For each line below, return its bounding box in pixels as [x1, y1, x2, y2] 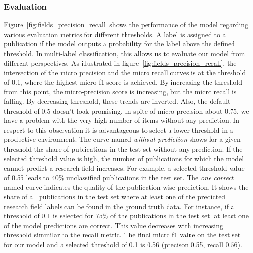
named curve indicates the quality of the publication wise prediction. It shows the [4, 182, 249, 192]
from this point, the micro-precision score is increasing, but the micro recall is [4, 86, 237, 97]
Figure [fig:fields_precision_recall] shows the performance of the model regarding [4, 19, 249, 30]
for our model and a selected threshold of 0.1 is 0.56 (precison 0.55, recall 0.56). [4, 239, 242, 249]
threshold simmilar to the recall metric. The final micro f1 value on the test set [4, 230, 241, 240]
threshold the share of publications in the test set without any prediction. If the [4, 143, 243, 154]
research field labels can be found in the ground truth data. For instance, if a [4, 201, 234, 211]
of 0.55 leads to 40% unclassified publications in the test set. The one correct [4, 172, 234, 182]
